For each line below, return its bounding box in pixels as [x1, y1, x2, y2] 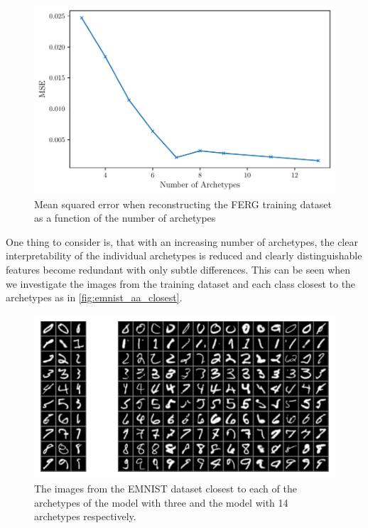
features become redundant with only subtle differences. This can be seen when [6, 262, 351, 276]
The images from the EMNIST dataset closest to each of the [34, 480, 297, 495]
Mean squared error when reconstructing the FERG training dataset [34, 196, 332, 211]
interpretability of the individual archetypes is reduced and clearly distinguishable [6, 248, 362, 263]
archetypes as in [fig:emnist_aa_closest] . [6, 290, 183, 305]
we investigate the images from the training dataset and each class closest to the [6, 276, 356, 291]
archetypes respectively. [34, 509, 136, 524]
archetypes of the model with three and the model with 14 [34, 495, 288, 510]
